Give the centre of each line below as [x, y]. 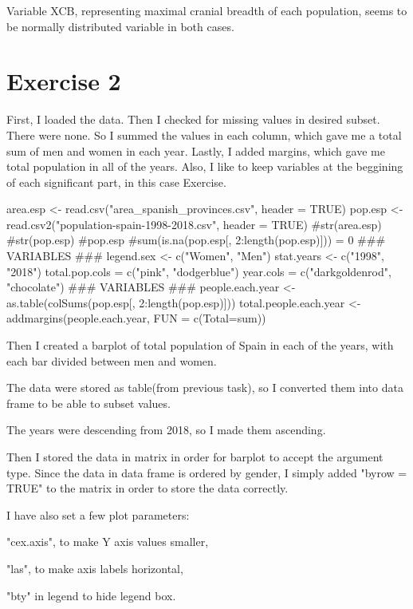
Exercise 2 [64, 81]
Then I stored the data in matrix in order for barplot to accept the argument [195, 457]
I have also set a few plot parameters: [98, 514]
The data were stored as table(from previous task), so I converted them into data [205, 388]
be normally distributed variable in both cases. [120, 26]
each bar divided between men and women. [112, 360]
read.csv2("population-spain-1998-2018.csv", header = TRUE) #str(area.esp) [194, 224]
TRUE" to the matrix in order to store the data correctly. [147, 488]
